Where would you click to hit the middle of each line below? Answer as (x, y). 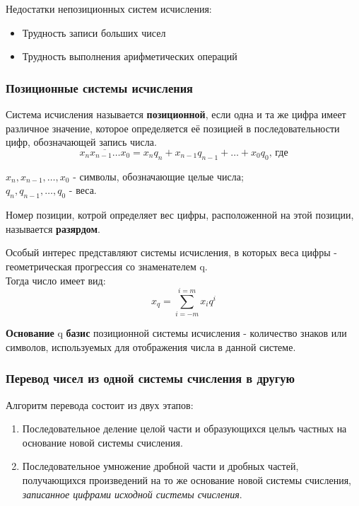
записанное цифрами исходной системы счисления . (132, 494)
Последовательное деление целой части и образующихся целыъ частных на (184, 429)
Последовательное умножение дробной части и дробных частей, (160, 466)
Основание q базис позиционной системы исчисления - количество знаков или (176, 333)
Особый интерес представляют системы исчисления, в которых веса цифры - (171, 252)
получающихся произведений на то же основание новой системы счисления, (187, 480)
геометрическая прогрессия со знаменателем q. (107, 266)
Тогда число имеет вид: (56, 280)
